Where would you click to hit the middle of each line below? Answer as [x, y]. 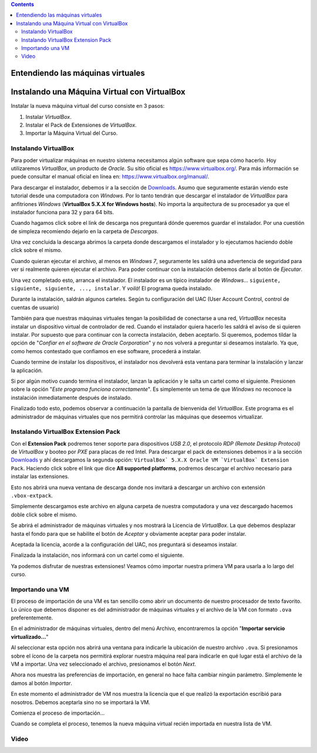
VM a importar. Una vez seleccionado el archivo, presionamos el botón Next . [104, 664]
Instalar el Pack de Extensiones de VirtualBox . [81, 125]
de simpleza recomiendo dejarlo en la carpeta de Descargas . [85, 231]
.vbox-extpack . [32, 495]
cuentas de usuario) [35, 307]
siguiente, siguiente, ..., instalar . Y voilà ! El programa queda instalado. [112, 288]
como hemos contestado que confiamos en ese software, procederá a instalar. [106, 351]
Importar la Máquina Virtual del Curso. [72, 133]
